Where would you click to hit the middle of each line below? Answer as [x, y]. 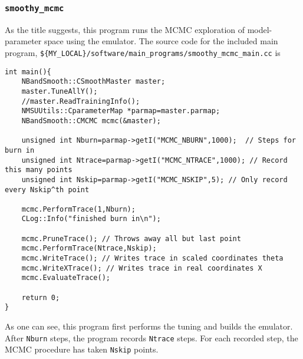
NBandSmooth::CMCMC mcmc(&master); [91, 121]
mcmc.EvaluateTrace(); [66, 278]
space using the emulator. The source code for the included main [161, 41]
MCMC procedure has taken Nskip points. [82, 349]
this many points [39, 170]
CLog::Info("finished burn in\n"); [91, 219]
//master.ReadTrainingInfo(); [81, 101]
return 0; [41, 297]
